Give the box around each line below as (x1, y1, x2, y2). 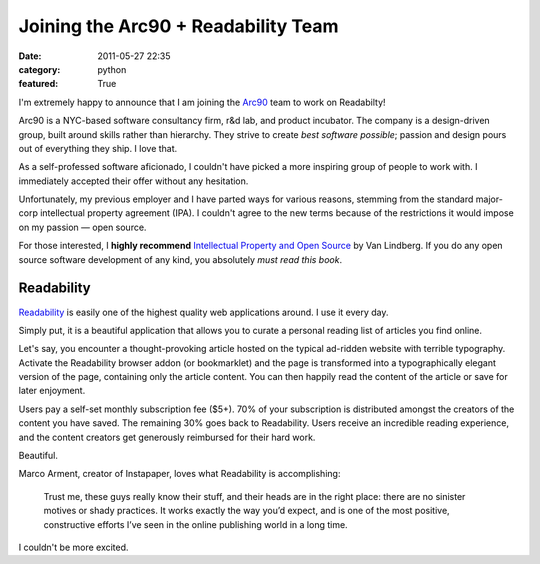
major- (475, 193, 504, 205)
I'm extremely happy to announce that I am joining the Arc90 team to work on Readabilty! (18, 96, 386, 108)
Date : (18, 50, 42, 62)
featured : (18, 78, 59, 90)
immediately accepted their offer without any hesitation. (18, 175, 249, 187)
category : (18, 63, 61, 75)
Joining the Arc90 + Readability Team (18, 15, 339, 37)
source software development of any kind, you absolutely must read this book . (18, 253, 343, 265)
